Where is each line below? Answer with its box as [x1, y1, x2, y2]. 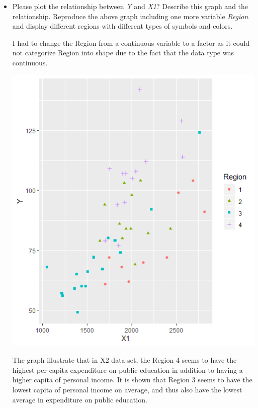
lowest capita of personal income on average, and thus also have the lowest [12, 384, 242, 395]
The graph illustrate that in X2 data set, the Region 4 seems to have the [12, 355, 237, 365]
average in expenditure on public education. [12, 394, 147, 404]
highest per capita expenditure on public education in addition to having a [12, 364, 243, 375]
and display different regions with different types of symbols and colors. [12, 21, 233, 31]
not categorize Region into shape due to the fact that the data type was [12, 47, 234, 58]
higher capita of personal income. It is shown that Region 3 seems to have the [12, 374, 252, 385]
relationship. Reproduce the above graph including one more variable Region [12, 11, 248, 21]
